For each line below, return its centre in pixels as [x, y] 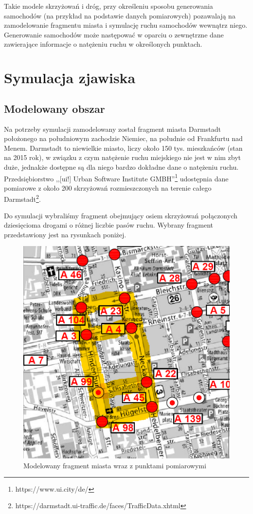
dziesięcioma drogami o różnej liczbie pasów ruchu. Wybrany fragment [109, 225]
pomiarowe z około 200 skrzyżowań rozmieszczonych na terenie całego [108, 187]
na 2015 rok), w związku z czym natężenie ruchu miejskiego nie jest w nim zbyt [123, 157]
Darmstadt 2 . [22, 198]
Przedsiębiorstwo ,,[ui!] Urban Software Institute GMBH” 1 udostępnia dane [116, 177]
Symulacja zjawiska [70, 78]
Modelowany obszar [54, 108]
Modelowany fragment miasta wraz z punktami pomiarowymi [115, 465]
